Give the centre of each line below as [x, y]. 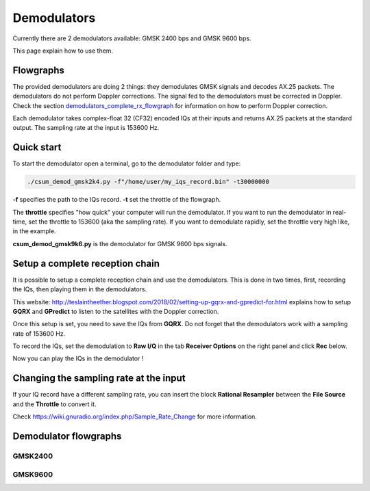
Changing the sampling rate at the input [99, 379]
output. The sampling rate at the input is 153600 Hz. [86, 128]
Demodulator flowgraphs [67, 436]
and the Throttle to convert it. [54, 404]
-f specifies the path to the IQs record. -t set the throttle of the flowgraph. [117, 200]
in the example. [34, 231]
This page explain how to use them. [63, 51]
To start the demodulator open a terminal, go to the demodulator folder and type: [127, 163]
